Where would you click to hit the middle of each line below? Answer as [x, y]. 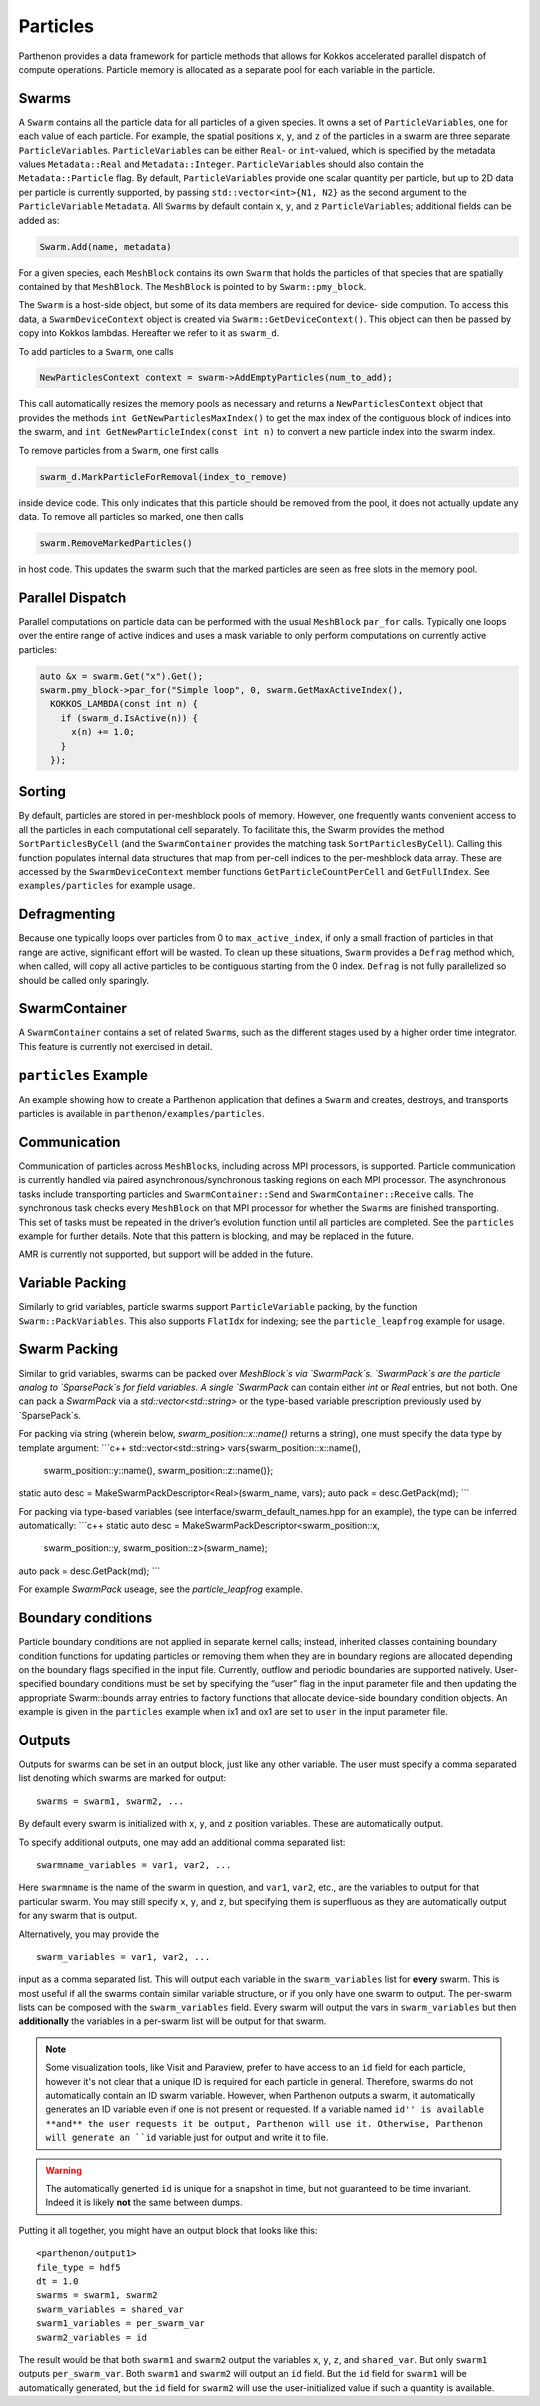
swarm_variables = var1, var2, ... [123, 1956]
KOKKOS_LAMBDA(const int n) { [124, 704]
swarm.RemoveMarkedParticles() [116, 543]
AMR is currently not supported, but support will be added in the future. [166, 1254]
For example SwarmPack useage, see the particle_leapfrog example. [161, 1589]
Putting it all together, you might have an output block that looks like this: [168, 2230]
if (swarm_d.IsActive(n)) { [129, 718]
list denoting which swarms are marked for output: [122, 1778]
